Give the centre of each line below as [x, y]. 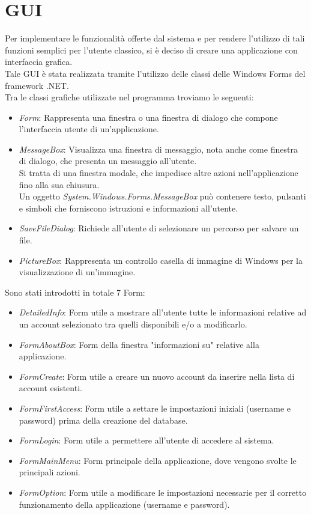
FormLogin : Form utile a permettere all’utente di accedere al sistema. [146, 440]
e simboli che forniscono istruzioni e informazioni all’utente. [128, 208]
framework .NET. [37, 85]
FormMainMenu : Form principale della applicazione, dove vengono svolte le [158, 460]
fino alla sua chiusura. [59, 184]
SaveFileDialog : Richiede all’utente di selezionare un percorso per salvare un [159, 228]
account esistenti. [50, 388]
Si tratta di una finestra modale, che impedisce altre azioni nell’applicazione [159, 173]
